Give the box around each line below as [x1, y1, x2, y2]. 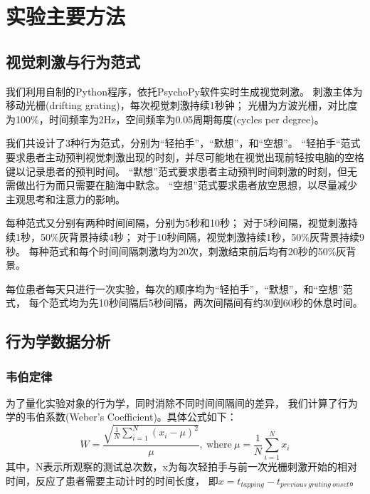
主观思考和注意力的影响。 [6, 191, 125, 206]
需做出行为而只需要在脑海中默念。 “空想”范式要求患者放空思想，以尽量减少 [6, 177, 357, 192]
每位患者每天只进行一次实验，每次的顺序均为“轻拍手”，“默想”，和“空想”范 [6, 281, 353, 296]
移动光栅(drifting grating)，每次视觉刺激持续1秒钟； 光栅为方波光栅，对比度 [6, 98, 358, 113]
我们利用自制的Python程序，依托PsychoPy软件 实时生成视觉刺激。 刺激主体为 [6, 83, 363, 98]
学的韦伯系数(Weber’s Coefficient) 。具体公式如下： [6, 409, 237, 424]
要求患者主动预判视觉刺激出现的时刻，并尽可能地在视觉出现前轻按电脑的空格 [6, 149, 364, 164]
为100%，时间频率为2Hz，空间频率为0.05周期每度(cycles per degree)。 [6, 111, 324, 126]
